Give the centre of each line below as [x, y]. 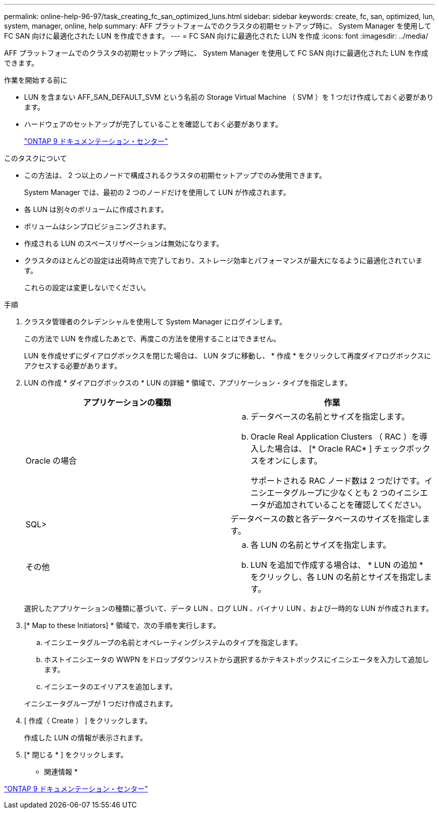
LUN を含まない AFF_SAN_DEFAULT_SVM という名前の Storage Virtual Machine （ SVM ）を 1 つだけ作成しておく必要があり [229, 97]
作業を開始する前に [36, 80]
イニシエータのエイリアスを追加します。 [111, 686]
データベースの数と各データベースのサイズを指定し [326, 519]
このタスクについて [36, 158]
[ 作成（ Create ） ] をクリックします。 [88, 721]
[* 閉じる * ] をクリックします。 [76, 755]
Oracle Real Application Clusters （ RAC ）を [335, 437]
